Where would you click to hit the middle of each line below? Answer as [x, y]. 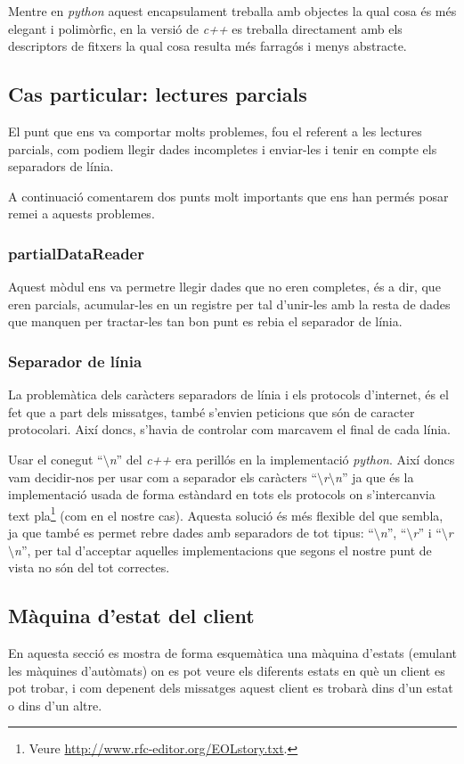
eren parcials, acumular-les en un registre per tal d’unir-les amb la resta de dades [229, 304]
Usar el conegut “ [56, 459]
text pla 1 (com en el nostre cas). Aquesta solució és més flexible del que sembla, [226, 513]
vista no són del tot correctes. [89, 567]
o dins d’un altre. [55, 705]
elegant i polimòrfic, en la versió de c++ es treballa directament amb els [205, 28]
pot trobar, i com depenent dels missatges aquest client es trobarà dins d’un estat [231, 688]
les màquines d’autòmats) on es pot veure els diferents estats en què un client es [227, 670]
